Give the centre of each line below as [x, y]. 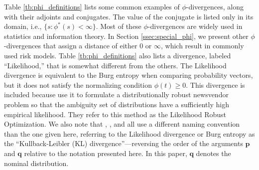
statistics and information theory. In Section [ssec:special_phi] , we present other [126, 36]
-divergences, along [215, 6]
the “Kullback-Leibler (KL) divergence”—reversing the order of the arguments [124, 143]
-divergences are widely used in [195, 26]
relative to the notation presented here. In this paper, [106, 153]
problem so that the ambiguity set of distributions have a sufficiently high [117, 104]
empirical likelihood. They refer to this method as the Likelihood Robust [115, 114]
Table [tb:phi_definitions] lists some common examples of [92, 6]
